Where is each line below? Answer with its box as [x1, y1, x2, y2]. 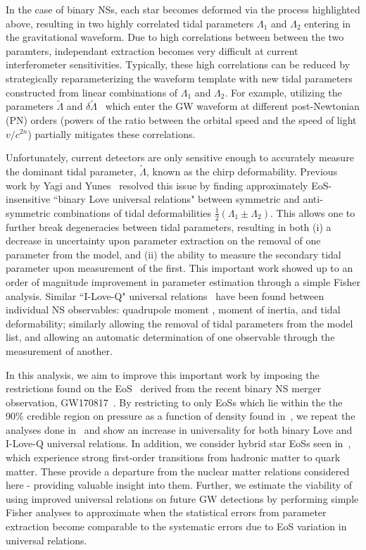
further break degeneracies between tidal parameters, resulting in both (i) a [6, 219, 332, 234]
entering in [304, 15, 351, 30]
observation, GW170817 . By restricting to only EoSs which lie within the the [6, 394, 343, 409]
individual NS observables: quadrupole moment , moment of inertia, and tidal [6, 302, 341, 317]
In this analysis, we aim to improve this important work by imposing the [6, 367, 320, 382]
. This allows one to [270, 205, 355, 220]
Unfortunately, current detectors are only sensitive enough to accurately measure [6, 150, 354, 165]
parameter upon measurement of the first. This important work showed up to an [6, 261, 353, 275]
